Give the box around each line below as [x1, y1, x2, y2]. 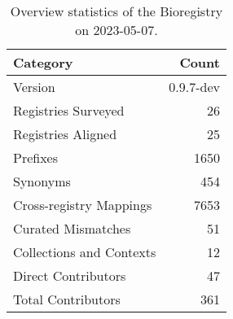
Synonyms [13, 172, 71, 190]
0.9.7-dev [169, 77, 220, 96]
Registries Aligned [13, 125, 117, 143]
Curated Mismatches [13, 219, 131, 238]
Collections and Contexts [13, 243, 156, 261]
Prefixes [13, 148, 59, 167]
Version [13, 77, 55, 96]
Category [13, 53, 73, 72]
